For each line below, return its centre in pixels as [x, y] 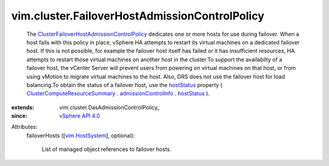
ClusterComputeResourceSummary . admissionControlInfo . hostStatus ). [118, 94]
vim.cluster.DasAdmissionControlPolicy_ [109, 107]
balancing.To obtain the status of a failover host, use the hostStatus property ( [124, 85]
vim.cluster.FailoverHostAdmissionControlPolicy [138, 16]
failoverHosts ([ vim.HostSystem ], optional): [81, 135]
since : [19, 116]
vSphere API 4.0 [80, 116]
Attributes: [24, 127]
